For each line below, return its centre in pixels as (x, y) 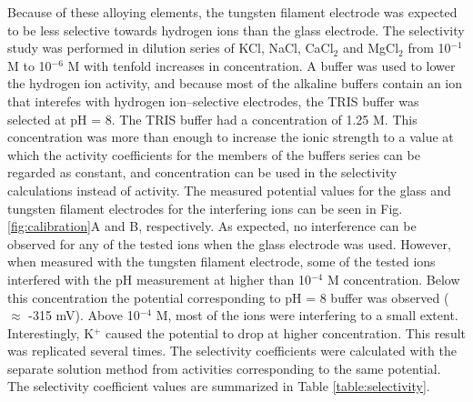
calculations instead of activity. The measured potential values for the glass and (229, 190)
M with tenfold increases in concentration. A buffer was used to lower (262, 65)
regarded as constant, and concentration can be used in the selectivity (202, 172)
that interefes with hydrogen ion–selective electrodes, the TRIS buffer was (213, 100)
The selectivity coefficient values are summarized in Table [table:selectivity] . (219, 386)
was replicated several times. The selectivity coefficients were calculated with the (232, 351)
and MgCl (371, 48)
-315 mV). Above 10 (84, 315)
